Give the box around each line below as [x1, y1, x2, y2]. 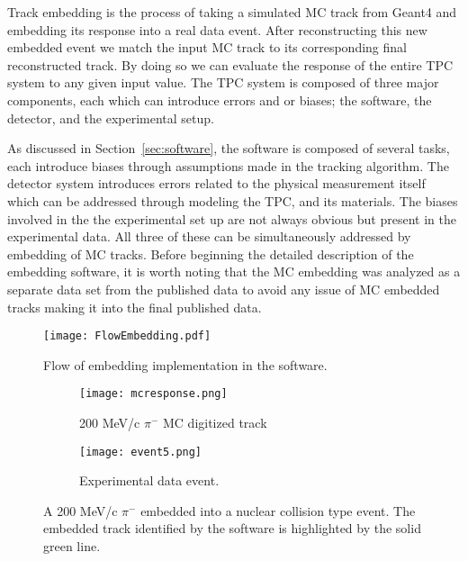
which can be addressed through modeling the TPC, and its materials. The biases [7, 191, 458, 210]
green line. [43, 537, 101, 556]
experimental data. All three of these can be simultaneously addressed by [7, 227, 411, 246]
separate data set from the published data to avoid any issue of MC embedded [7, 279, 440, 298]
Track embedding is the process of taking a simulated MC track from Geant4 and [7, 3, 457, 21]
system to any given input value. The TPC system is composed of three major [7, 73, 439, 92]
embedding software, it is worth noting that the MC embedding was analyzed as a [7, 262, 461, 281]
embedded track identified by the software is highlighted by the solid [43, 519, 421, 538]
